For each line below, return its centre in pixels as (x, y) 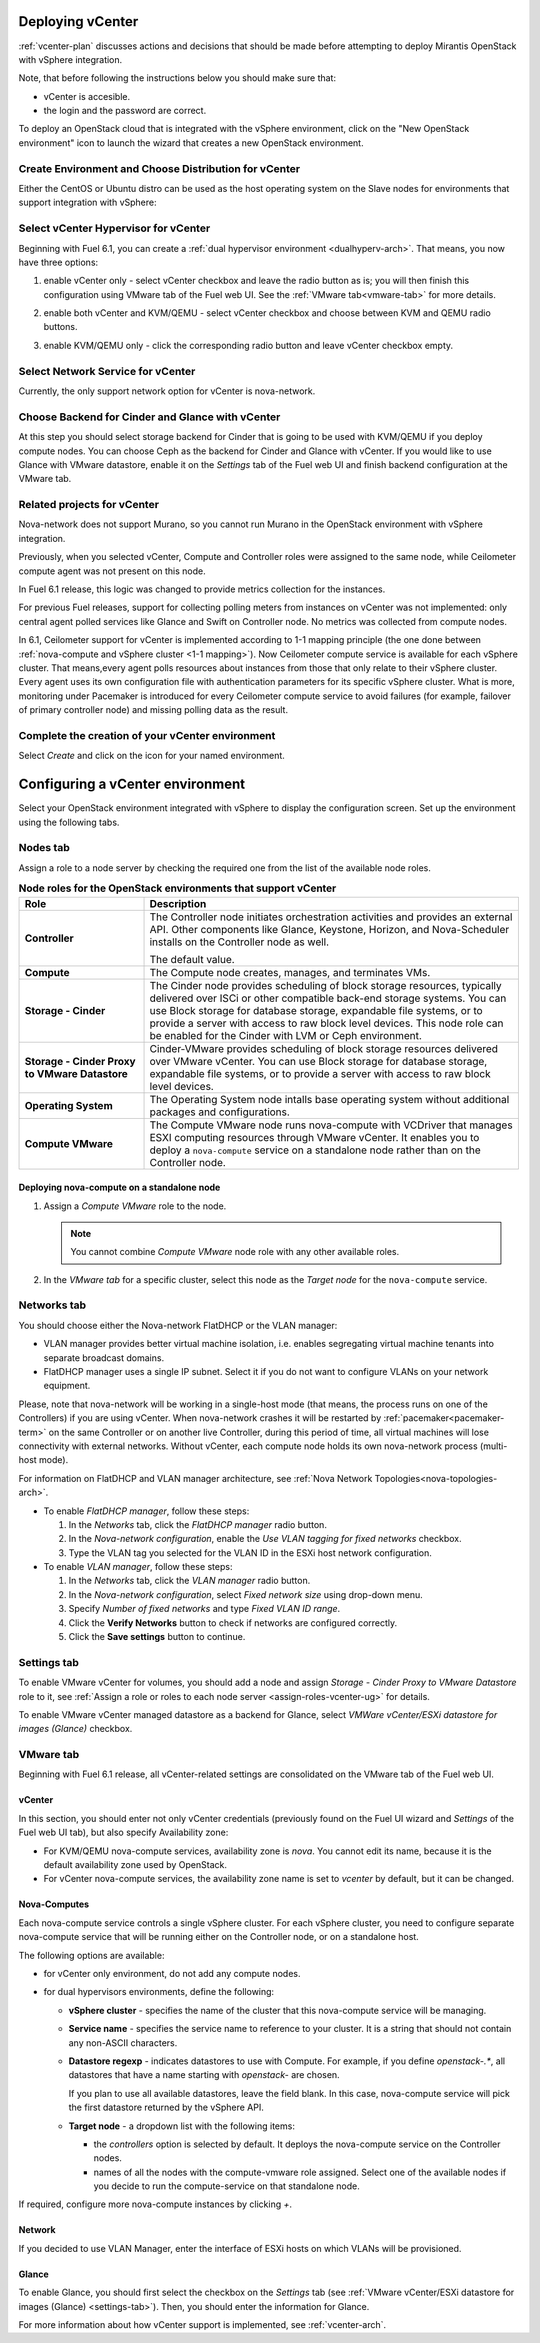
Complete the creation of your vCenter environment (147, 735)
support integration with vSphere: (87, 202)
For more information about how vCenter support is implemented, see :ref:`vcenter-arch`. (202, 2325)
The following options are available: (91, 1955)
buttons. (60, 327)
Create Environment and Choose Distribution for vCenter (159, 168)
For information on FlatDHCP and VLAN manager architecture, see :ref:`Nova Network (195, 1478)
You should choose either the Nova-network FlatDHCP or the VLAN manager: (178, 1325)
